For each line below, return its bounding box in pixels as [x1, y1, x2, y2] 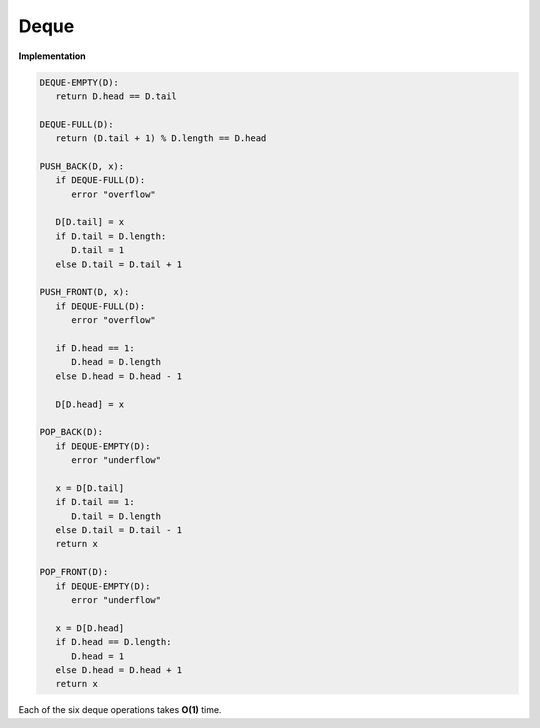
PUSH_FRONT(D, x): [39, 286, 130, 298]
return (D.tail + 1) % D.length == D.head [55, 133, 267, 144]
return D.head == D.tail [55, 90, 177, 102]
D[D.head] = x [55, 398, 125, 410]
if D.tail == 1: [55, 496, 135, 508]
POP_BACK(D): [39, 426, 104, 438]
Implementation [18, 50, 87, 62]
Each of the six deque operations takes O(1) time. [18, 704, 222, 716]
